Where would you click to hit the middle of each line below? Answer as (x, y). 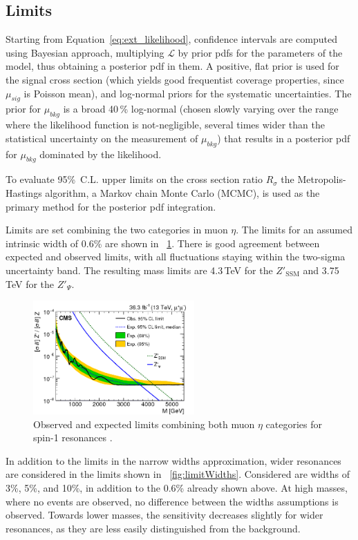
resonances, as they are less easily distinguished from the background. (153, 528)
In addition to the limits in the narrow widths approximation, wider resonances (173, 460)
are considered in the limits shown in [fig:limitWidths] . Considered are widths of (178, 474)
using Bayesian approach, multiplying (85, 52)
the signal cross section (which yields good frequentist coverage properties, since (175, 79)
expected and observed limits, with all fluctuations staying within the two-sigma (176, 257)
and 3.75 (321, 270)
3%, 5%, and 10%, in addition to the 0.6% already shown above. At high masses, (177, 487)
